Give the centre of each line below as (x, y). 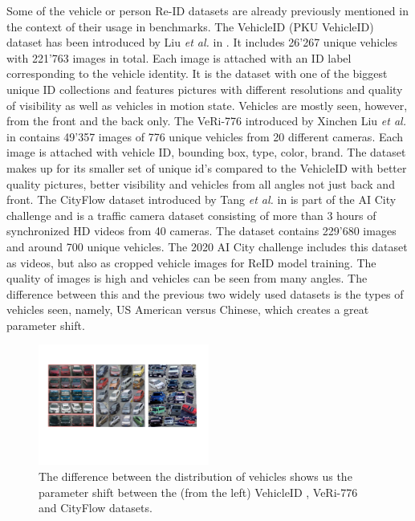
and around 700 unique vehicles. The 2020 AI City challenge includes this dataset (207, 246)
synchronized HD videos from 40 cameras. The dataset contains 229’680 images (201, 231)
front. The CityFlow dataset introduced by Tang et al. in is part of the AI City (201, 199)
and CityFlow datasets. (96, 508)
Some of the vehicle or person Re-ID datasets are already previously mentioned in (207, 10)
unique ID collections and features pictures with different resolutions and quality (205, 89)
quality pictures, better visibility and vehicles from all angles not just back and (201, 183)
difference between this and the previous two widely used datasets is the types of (205, 293)
